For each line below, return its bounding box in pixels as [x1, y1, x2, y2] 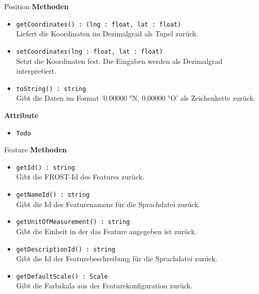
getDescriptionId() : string [16, 245, 116, 253]
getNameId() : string [16, 191, 90, 199]
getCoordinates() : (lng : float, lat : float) [16, 20, 181, 28]
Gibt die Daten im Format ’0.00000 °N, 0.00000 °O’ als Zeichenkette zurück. [16, 93, 256, 103]
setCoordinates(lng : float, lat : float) [16, 48, 163, 55]
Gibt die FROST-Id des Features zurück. [16, 171, 144, 182]
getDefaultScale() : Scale [16, 273, 108, 280]
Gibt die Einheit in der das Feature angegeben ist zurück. [16, 225, 197, 236]
